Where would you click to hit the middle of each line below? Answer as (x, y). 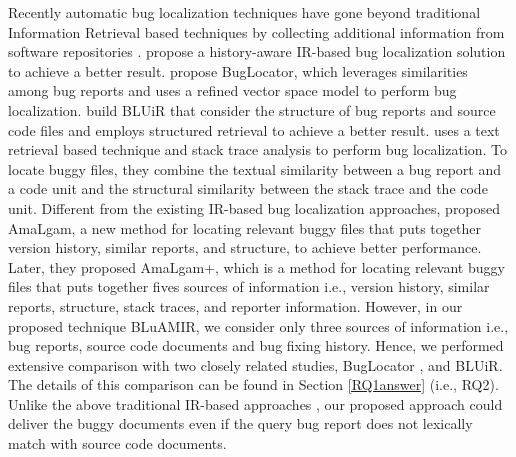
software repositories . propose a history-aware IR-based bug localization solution (257, 51)
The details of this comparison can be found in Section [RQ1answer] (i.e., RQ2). (253, 384)
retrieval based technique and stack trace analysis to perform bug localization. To (258, 149)
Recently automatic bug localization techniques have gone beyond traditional (244, 12)
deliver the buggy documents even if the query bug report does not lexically (240, 423)
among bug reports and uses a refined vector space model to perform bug (232, 90)
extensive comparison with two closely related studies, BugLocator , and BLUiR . (255, 364)
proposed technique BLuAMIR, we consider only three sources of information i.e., (258, 325)
